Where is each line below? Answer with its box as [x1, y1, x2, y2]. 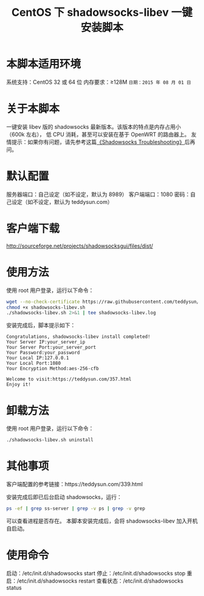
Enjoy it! [6, 382, 32, 388]
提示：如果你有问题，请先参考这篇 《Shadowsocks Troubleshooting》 [11, 138, 185, 146]
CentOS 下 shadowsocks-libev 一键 [11, 5, 193, 19]
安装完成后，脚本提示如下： [6, 322, 76, 329]
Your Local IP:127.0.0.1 [6, 355, 69, 361]
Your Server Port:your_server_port [6, 344, 97, 351]
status [6, 584, 22, 591]
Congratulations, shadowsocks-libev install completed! [6, 334, 151, 340]
